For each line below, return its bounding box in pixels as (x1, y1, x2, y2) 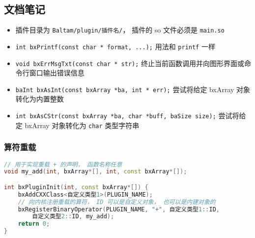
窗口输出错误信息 (29, 68, 85, 78)
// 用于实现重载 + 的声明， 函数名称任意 (4, 161, 122, 168)
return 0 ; (18, 220, 50, 228)
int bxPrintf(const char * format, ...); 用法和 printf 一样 (15, 41, 215, 51)
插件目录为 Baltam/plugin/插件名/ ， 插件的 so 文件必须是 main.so (15, 25, 225, 35)
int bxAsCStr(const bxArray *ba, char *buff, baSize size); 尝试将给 (15, 110, 246, 121)
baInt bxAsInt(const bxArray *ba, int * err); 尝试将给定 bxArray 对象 (15, 84, 251, 94)
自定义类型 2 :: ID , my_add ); (32, 213, 114, 220)
